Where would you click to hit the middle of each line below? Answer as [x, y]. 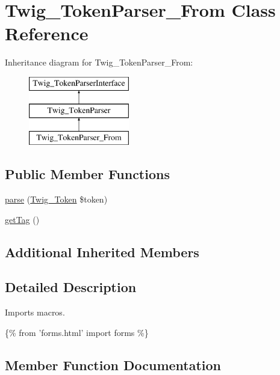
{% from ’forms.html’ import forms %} [77, 332]
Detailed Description [71, 287]
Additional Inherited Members [102, 252]
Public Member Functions [87, 174]
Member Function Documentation [113, 364]
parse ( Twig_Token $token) [56, 199]
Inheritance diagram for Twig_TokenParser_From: [99, 62]
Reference [47, 33]
